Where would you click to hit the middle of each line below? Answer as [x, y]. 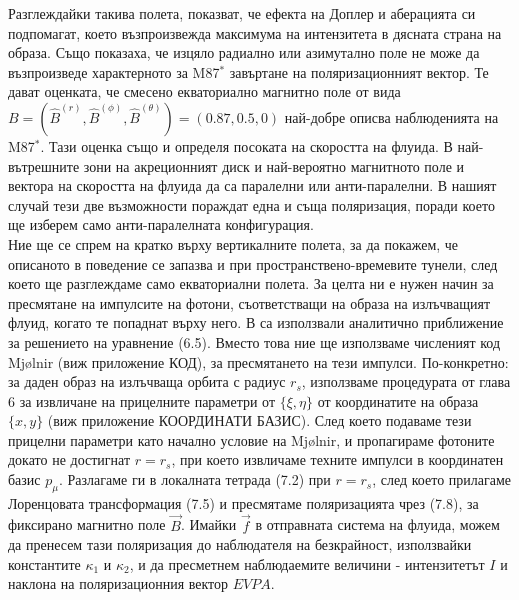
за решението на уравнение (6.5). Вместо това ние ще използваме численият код [254, 341]
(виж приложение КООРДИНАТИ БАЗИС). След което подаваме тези [259, 420]
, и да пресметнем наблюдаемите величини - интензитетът [307, 563]
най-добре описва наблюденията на [391, 116]
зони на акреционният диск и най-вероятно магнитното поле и [274, 165]
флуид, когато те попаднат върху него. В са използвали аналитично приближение [256, 322]
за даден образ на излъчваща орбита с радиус [147, 381]
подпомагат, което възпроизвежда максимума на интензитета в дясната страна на [255, 32]
